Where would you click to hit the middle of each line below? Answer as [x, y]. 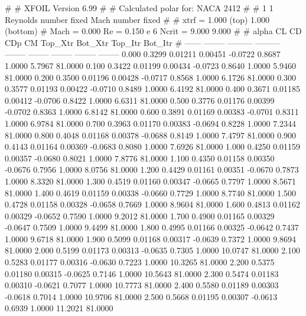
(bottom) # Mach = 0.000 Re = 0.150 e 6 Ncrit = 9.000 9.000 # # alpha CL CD [153, 31]
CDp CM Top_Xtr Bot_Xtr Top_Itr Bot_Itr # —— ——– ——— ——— [142, 42]
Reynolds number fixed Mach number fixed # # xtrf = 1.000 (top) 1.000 [137, 19]
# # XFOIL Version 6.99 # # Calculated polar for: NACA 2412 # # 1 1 [139, 8]
